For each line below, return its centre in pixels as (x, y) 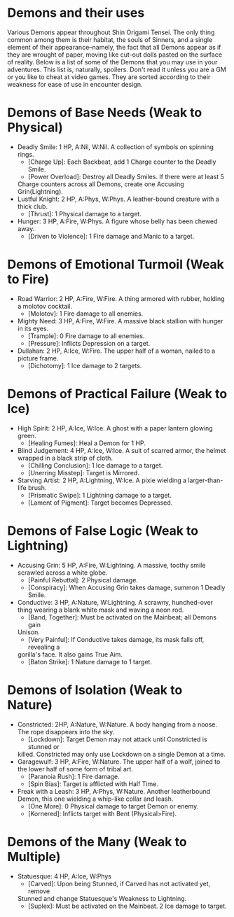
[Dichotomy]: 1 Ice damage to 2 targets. (85, 365)
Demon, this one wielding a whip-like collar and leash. (95, 799)
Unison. (28, 632)
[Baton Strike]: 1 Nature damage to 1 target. (90, 661)
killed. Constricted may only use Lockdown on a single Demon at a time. (121, 754)
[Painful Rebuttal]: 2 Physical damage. (83, 580)
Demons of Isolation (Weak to (95, 690)
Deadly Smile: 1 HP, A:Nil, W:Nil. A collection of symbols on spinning (115, 147)
